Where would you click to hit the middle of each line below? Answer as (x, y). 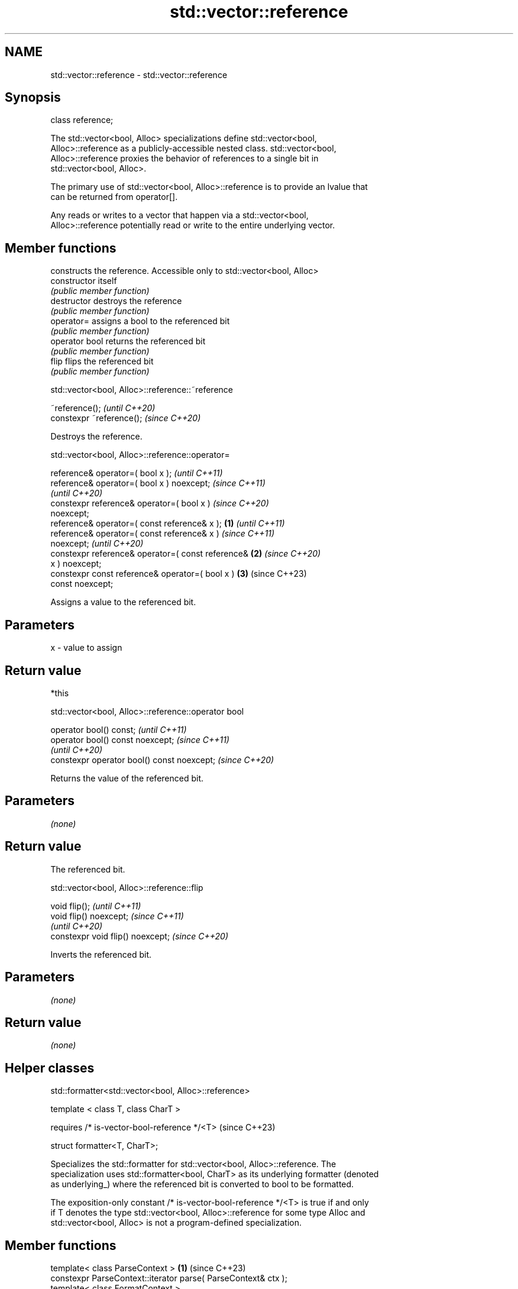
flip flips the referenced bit (102, 361)
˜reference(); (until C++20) (103, 408)
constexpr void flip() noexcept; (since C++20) (139, 936)
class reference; (82, 120)
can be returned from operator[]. (114, 197)
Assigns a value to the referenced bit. (123, 602)
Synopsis (33, 98)
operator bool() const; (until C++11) (119, 729)
